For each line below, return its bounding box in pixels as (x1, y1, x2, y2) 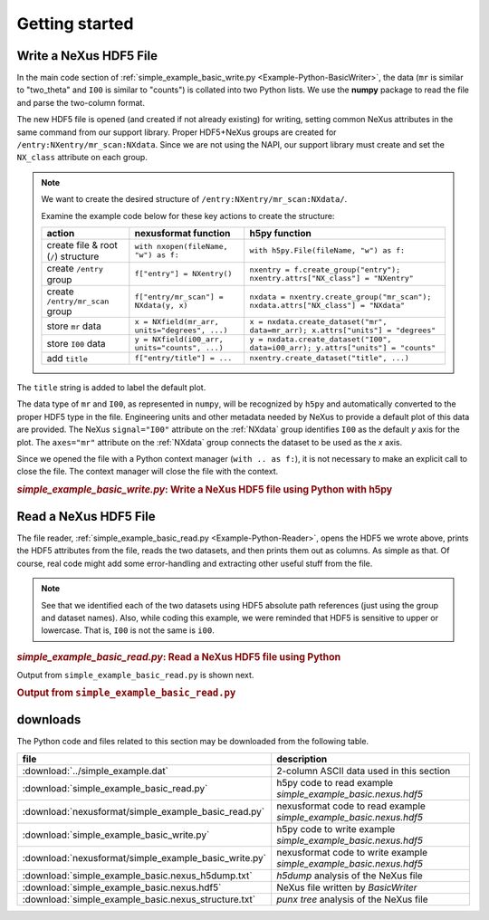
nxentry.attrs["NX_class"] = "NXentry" (249, 273, 414, 283)
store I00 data (46, 337, 106, 350)
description (276, 752, 328, 765)
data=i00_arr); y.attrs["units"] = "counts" (249, 342, 436, 352)
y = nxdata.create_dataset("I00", (249, 334, 392, 344)
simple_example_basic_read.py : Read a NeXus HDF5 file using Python (16, 650, 341, 663)
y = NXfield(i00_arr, (134, 334, 224, 344)
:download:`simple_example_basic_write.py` (22, 829, 210, 841)
